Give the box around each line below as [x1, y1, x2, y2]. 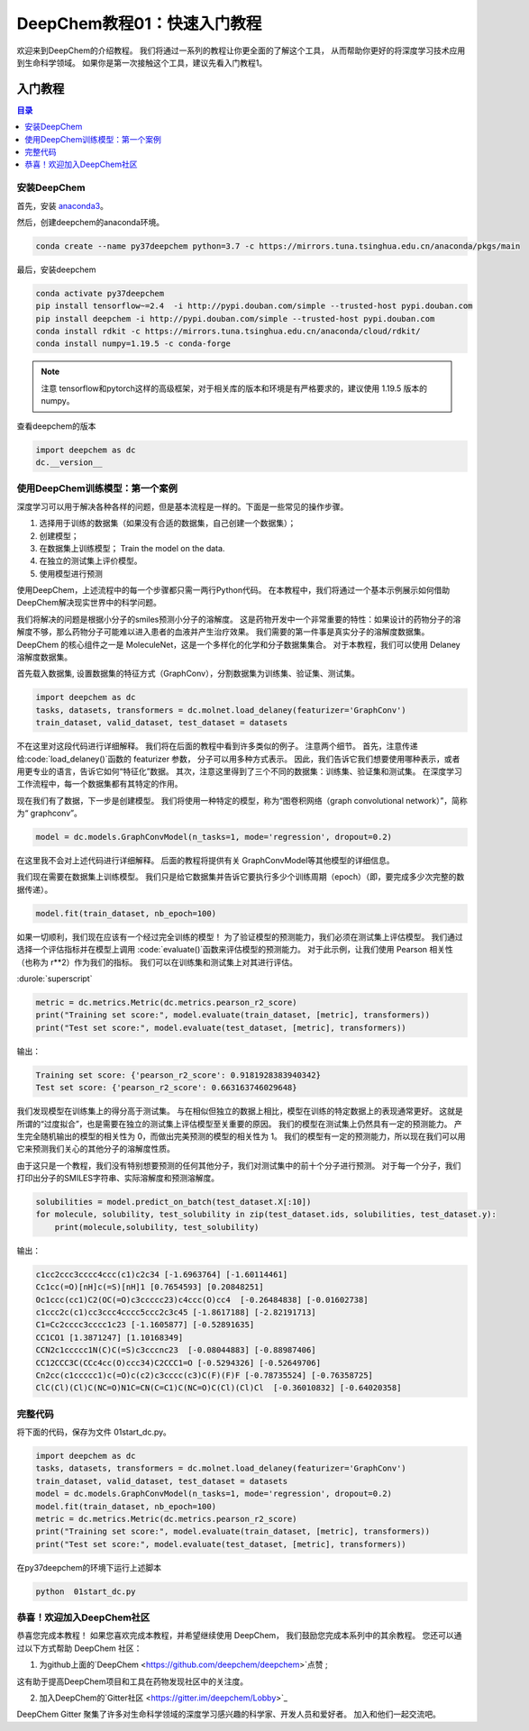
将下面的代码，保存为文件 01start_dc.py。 [16, 1426, 171, 1437]
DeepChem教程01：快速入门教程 [16, 14, 262, 33]
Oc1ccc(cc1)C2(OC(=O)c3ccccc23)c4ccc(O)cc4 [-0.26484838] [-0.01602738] [35, 1294, 369, 1305]
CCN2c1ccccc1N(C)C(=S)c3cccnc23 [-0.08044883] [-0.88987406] [35, 1345, 316, 1355]
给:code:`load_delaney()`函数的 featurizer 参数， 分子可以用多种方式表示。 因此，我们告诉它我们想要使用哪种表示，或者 [16, 753, 461, 764]
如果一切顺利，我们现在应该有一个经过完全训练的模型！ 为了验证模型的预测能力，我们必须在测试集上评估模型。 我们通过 [16, 931, 463, 942]
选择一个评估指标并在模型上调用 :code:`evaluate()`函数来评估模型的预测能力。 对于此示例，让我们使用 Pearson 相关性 [16, 944, 454, 955]
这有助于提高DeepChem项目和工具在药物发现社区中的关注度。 [16, 1676, 248, 1687]
